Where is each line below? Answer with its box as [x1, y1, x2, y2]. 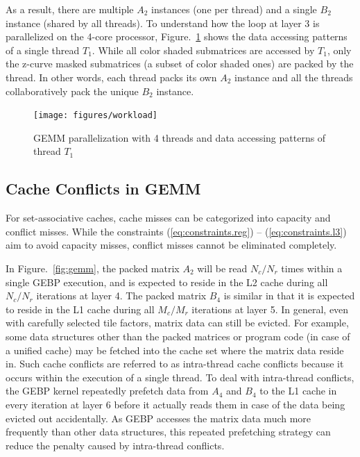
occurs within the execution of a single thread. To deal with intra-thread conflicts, [6, 369, 354, 384]
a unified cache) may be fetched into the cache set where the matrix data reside [6, 342, 344, 357]
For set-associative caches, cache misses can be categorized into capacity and [6, 210, 331, 225]
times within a [281, 260, 343, 275]
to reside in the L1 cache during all [6, 301, 155, 316]
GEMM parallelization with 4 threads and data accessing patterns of [33, 130, 326, 144]
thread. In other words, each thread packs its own [6, 69, 217, 84]
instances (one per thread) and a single [151, 2, 317, 16]
